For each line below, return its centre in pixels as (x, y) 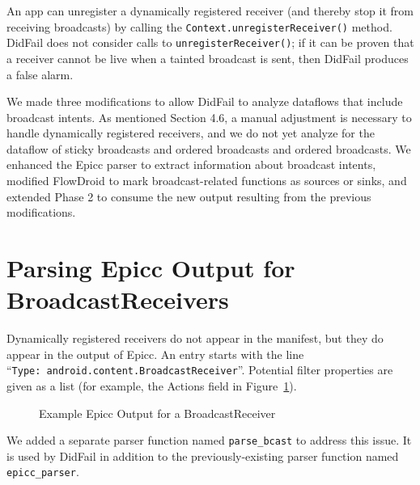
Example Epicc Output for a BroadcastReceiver (157, 413)
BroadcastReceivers (118, 299)
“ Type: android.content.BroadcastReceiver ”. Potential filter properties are (200, 370)
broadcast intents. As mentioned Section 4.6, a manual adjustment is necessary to (209, 117)
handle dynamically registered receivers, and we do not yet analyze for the (191, 133)
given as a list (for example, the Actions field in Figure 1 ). (152, 386)
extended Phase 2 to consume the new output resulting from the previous (189, 196)
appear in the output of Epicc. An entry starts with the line (155, 354)
